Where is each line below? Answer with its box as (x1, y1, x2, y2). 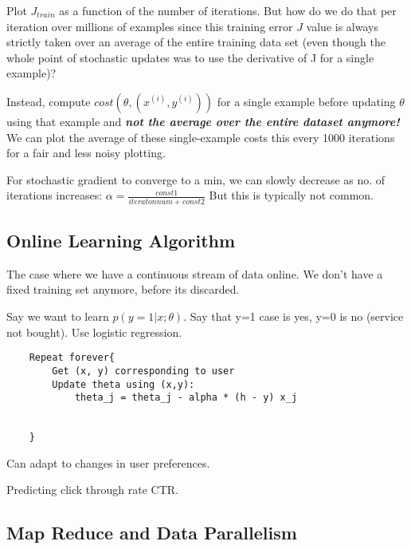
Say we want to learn (6, 308, 109, 325)
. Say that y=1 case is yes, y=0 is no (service (183, 308, 404, 325)
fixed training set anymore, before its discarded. (6, 281, 240, 298)
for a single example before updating (217, 93, 396, 109)
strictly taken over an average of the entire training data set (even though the (6, 34, 386, 50)
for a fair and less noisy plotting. (6, 144, 166, 161)
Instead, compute (6, 93, 91, 109)
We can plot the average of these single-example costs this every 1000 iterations (6, 128, 395, 145)
